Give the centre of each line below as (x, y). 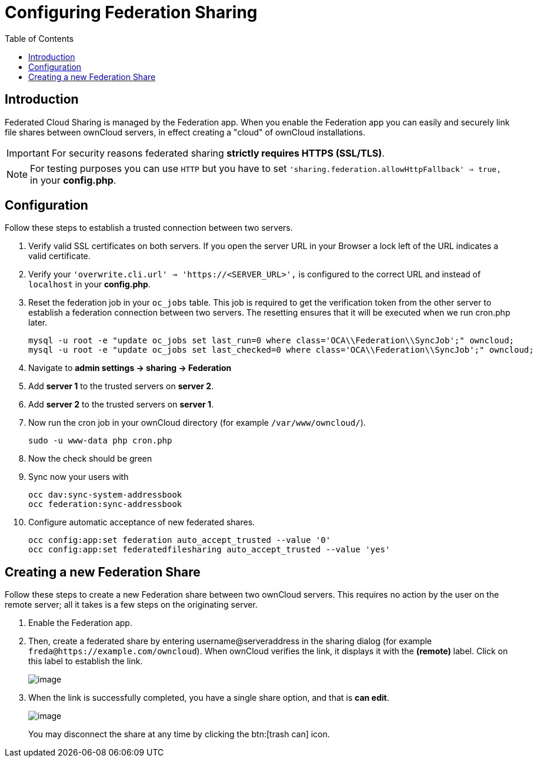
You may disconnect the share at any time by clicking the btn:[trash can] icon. (179, 734)
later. (38, 323)
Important (28, 153)
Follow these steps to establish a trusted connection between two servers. (149, 228)
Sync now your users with (79, 477)
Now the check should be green (90, 459)
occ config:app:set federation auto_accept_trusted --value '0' (180, 540)
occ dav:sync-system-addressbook (105, 495)
